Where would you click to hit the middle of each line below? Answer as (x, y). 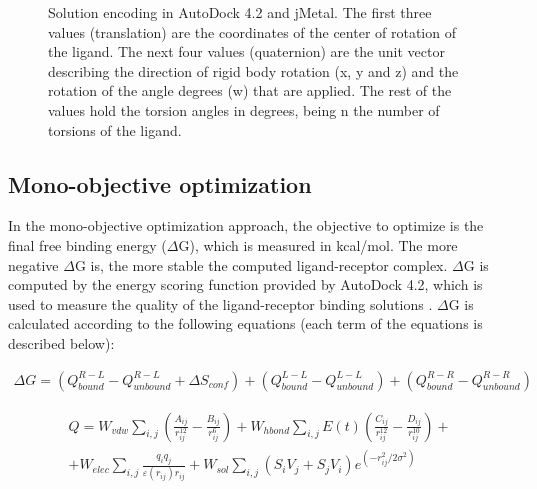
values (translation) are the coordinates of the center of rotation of (252, 31)
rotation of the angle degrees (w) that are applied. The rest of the (250, 90)
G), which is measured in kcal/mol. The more (318, 244)
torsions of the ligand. (115, 129)
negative (33, 264)
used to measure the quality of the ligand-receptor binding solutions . (220, 303)
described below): (61, 342)
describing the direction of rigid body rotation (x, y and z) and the (253, 70)
